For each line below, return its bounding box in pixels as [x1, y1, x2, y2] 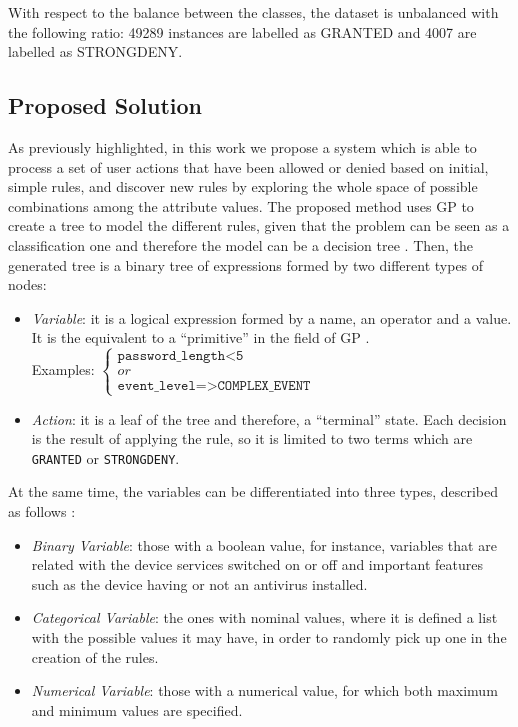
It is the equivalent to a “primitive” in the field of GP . [31, 327, 370, 348]
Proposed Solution [8, 90, 202, 121]
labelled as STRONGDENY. [8, 41, 183, 62]
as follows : [8, 500, 76, 521]
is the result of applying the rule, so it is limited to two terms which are [31, 428, 473, 449]
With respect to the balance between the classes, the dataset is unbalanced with [8, 2, 499, 22]
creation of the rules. [31, 646, 159, 667]
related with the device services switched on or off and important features [31, 554, 483, 575]
